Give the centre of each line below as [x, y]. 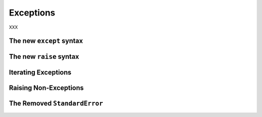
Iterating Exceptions [40, 73]
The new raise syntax [44, 57]
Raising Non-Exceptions [46, 88]
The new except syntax [46, 41]
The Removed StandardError [56, 104]
